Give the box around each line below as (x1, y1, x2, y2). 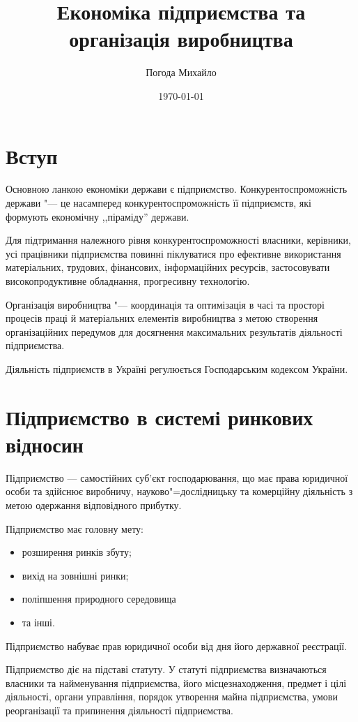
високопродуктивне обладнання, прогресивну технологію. (6, 274, 250, 288)
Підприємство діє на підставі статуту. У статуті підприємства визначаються (6, 662, 327, 677)
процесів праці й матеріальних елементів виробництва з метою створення (6, 311, 318, 325)
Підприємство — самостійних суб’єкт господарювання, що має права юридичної (6, 470, 348, 485)
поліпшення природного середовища (22, 591, 176, 606)
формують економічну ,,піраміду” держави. (6, 209, 189, 223)
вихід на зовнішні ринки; (22, 568, 129, 582)
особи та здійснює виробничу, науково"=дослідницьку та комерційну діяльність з (6, 484, 353, 499)
